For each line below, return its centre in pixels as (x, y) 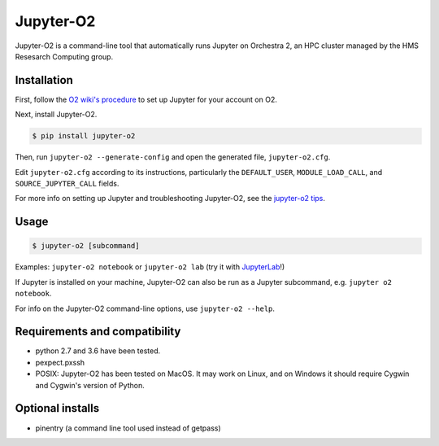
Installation (44, 80)
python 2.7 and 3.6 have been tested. (98, 351)
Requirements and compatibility (98, 332)
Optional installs (57, 408)
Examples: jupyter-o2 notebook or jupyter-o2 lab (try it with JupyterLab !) (150, 267)
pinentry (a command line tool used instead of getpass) (128, 428)
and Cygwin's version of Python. (90, 385)
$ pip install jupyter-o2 (84, 136)
